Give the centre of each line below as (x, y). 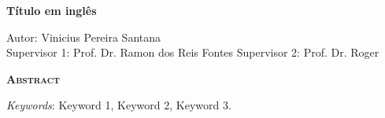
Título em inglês (52, 10)
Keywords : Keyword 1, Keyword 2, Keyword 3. (119, 105)
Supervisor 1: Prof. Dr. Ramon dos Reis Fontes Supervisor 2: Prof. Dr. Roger (193, 52)
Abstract (33, 78)
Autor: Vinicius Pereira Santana (84, 37)
